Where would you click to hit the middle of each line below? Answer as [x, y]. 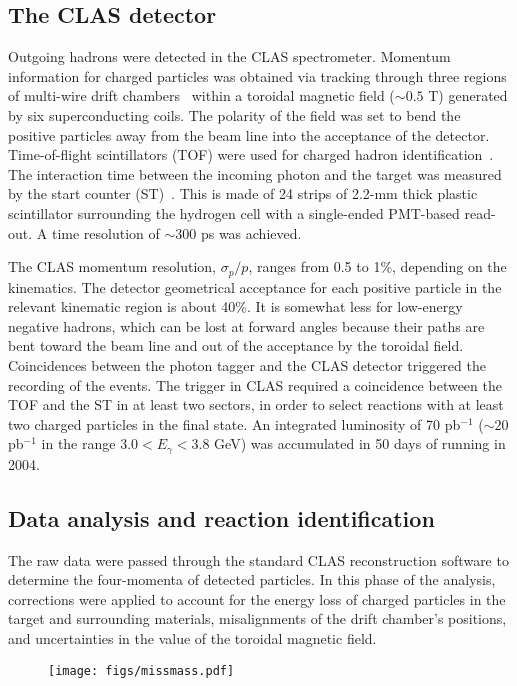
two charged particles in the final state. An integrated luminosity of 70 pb [234, 423]
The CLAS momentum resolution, [112, 266]
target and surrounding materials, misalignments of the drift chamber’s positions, [257, 618]
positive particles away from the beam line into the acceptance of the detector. [249, 134]
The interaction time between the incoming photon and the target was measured [255, 173]
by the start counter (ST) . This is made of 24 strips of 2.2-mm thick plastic [243, 193]
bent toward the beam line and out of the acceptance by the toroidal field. [236, 345]
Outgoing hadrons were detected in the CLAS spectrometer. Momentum [229, 56]
